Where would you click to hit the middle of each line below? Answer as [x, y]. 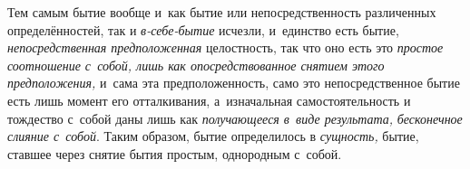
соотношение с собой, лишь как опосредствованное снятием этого [196, 65]
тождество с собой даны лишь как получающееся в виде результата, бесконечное [235, 118]
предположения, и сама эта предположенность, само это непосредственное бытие [234, 83]
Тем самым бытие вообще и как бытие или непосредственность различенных [222, 12]
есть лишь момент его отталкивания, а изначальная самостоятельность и [209, 100]
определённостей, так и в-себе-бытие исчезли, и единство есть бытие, [203, 29]
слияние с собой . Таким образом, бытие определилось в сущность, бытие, [213, 136]
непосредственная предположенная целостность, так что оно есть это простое [225, 47]
